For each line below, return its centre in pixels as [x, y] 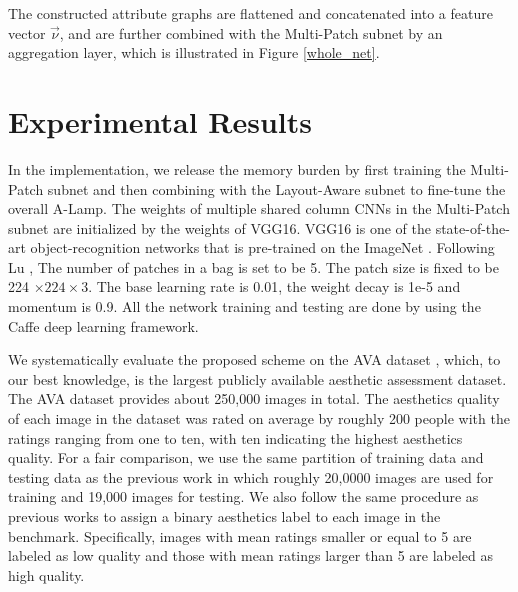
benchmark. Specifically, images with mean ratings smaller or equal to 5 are [240, 535]
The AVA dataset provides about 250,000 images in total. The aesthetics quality [254, 398]
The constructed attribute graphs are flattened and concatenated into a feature [250, 13]
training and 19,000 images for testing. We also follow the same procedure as [243, 496]
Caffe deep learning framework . [103, 325]
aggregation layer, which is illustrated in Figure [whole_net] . [194, 52]
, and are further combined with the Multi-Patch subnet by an [251, 32]
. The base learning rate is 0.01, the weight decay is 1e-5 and [274, 286]
